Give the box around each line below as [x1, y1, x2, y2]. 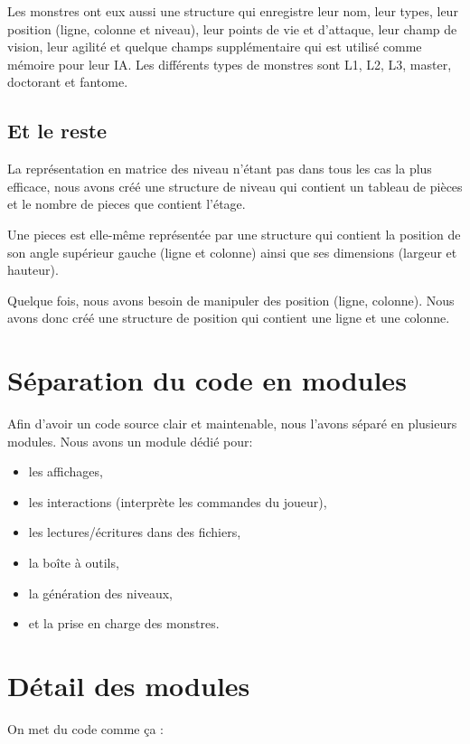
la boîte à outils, [28, 553, 119, 572]
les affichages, [28, 462, 103, 481]
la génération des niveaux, [28, 583, 173, 602]
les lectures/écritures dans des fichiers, [28, 523, 241, 542]
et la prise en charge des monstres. [28, 614, 220, 633]
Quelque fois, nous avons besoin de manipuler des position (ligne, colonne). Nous [7, 290, 455, 309]
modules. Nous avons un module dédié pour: [7, 431, 253, 450]
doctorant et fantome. [7, 72, 128, 91]
